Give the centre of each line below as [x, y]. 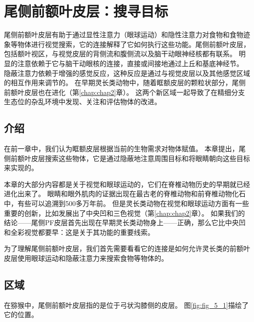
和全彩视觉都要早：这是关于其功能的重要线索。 [79, 232]
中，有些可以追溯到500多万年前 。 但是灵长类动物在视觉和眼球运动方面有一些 [127, 203]
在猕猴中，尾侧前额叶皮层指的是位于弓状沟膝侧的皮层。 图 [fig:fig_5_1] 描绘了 [126, 305]
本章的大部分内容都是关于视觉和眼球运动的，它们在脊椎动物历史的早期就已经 [127, 184]
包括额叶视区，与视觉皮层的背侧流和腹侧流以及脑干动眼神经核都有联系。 [120, 54]
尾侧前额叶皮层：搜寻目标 [86, 11]
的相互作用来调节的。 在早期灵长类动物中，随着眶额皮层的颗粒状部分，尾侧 [125, 82]
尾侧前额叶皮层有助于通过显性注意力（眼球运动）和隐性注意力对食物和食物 [124, 34]
